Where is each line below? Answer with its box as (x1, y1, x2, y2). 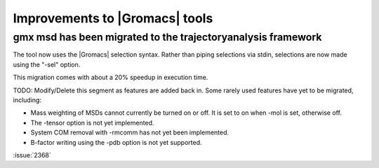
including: (13, 95, 42, 104)
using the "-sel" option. (13, 60, 81, 69)
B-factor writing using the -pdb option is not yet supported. (30, 138, 203, 146)
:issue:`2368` (13, 150, 52, 159)
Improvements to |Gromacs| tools (13, 10, 213, 26)
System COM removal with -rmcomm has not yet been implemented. (30, 128, 230, 136)
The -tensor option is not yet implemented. (30, 118, 154, 127)
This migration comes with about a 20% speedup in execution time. (13, 73, 208, 82)
